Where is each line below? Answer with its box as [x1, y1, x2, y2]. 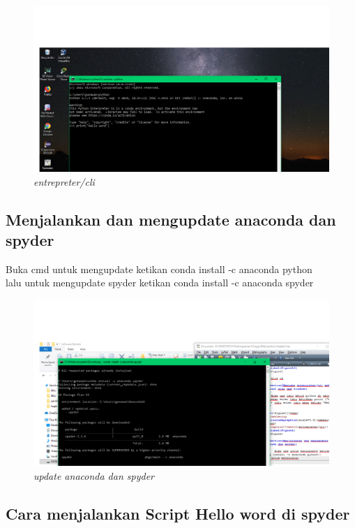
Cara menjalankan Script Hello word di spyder [6, 502, 350, 524]
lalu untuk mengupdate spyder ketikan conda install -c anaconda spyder [6, 275, 314, 290]
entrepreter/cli [33, 174, 95, 189]
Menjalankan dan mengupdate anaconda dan [6, 208, 336, 230]
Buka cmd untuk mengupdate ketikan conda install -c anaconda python [6, 261, 312, 276]
